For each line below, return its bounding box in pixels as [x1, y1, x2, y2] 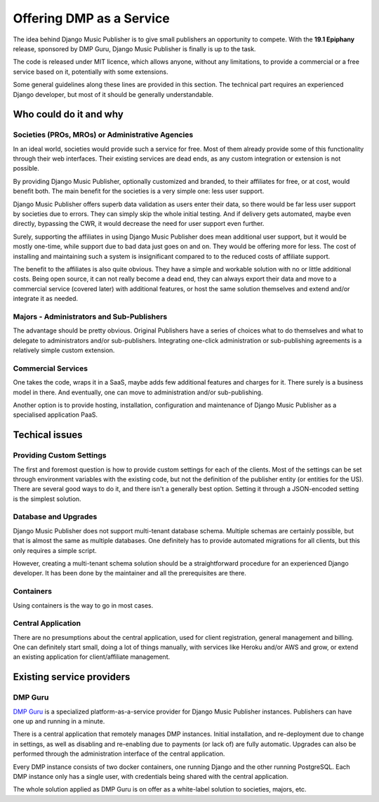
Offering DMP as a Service [13, 11, 170, 26]
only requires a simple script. [13, 546, 98, 554]
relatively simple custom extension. [13, 346, 115, 354]
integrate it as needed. [13, 295, 79, 303]
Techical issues [13, 429, 83, 441]
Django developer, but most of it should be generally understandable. [13, 90, 214, 98]
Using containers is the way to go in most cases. [13, 601, 154, 610]
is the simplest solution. [13, 495, 81, 503]
